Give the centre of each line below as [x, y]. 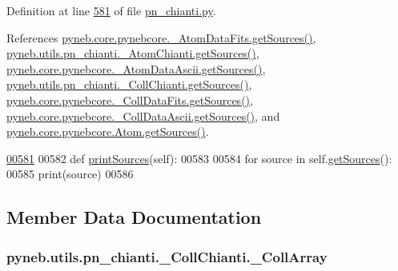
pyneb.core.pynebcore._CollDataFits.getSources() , [130, 100]
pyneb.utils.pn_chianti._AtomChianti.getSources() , [133, 53]
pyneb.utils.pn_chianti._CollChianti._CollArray [167, 256]
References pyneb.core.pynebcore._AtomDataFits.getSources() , [161, 37]
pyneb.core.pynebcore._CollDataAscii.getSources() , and [143, 116]
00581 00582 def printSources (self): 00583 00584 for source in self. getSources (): [199, 158]
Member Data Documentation [134, 217]
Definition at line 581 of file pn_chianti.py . [111, 10]
